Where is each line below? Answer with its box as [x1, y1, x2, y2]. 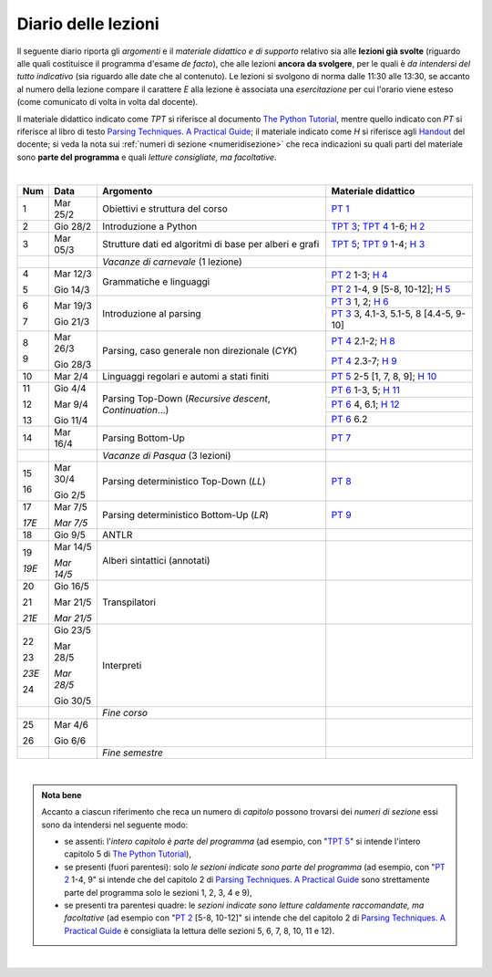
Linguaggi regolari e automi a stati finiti [101, 370, 269, 383]
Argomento [101, 185, 153, 198]
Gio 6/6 [53, 734, 87, 747]
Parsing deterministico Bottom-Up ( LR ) [101, 509, 269, 522]
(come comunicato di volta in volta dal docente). [16, 97, 199, 108]
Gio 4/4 [53, 382, 87, 395]
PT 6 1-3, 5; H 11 [331, 383, 400, 396]
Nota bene [41, 789, 82, 800]
